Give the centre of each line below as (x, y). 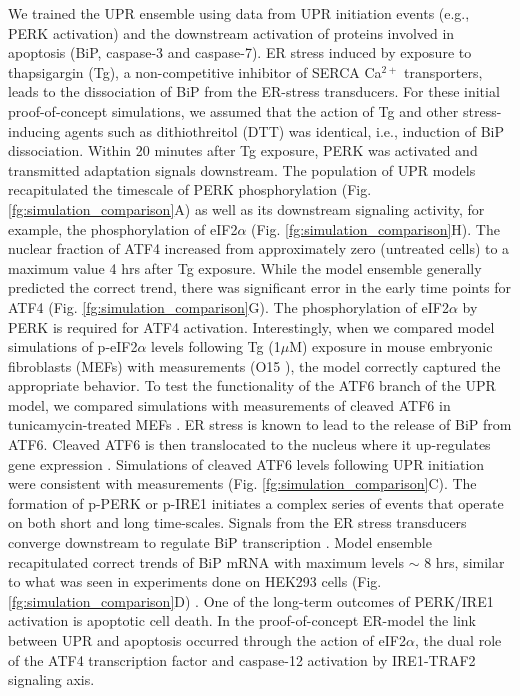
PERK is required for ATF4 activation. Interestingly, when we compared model (251, 326)
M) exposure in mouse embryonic (391, 346)
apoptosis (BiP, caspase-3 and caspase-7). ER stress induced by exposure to (240, 52)
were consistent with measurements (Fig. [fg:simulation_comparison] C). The (242, 483)
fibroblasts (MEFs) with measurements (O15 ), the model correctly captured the (254, 365)
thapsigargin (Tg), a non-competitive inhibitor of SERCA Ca (195, 71)
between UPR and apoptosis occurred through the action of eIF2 (207, 640)
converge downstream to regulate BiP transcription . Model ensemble (220, 542)
